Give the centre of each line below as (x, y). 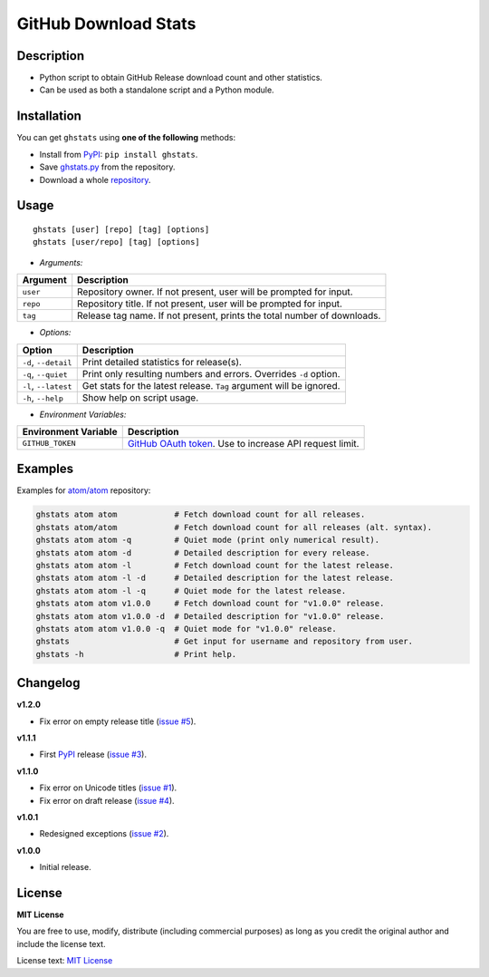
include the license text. (61, 943)
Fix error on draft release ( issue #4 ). (107, 800)
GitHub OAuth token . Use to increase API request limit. (243, 443)
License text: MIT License (65, 961)
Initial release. (65, 867)
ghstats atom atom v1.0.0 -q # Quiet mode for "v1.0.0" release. (186, 629)
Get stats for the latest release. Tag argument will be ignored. (211, 385)
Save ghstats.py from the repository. (107, 167)
